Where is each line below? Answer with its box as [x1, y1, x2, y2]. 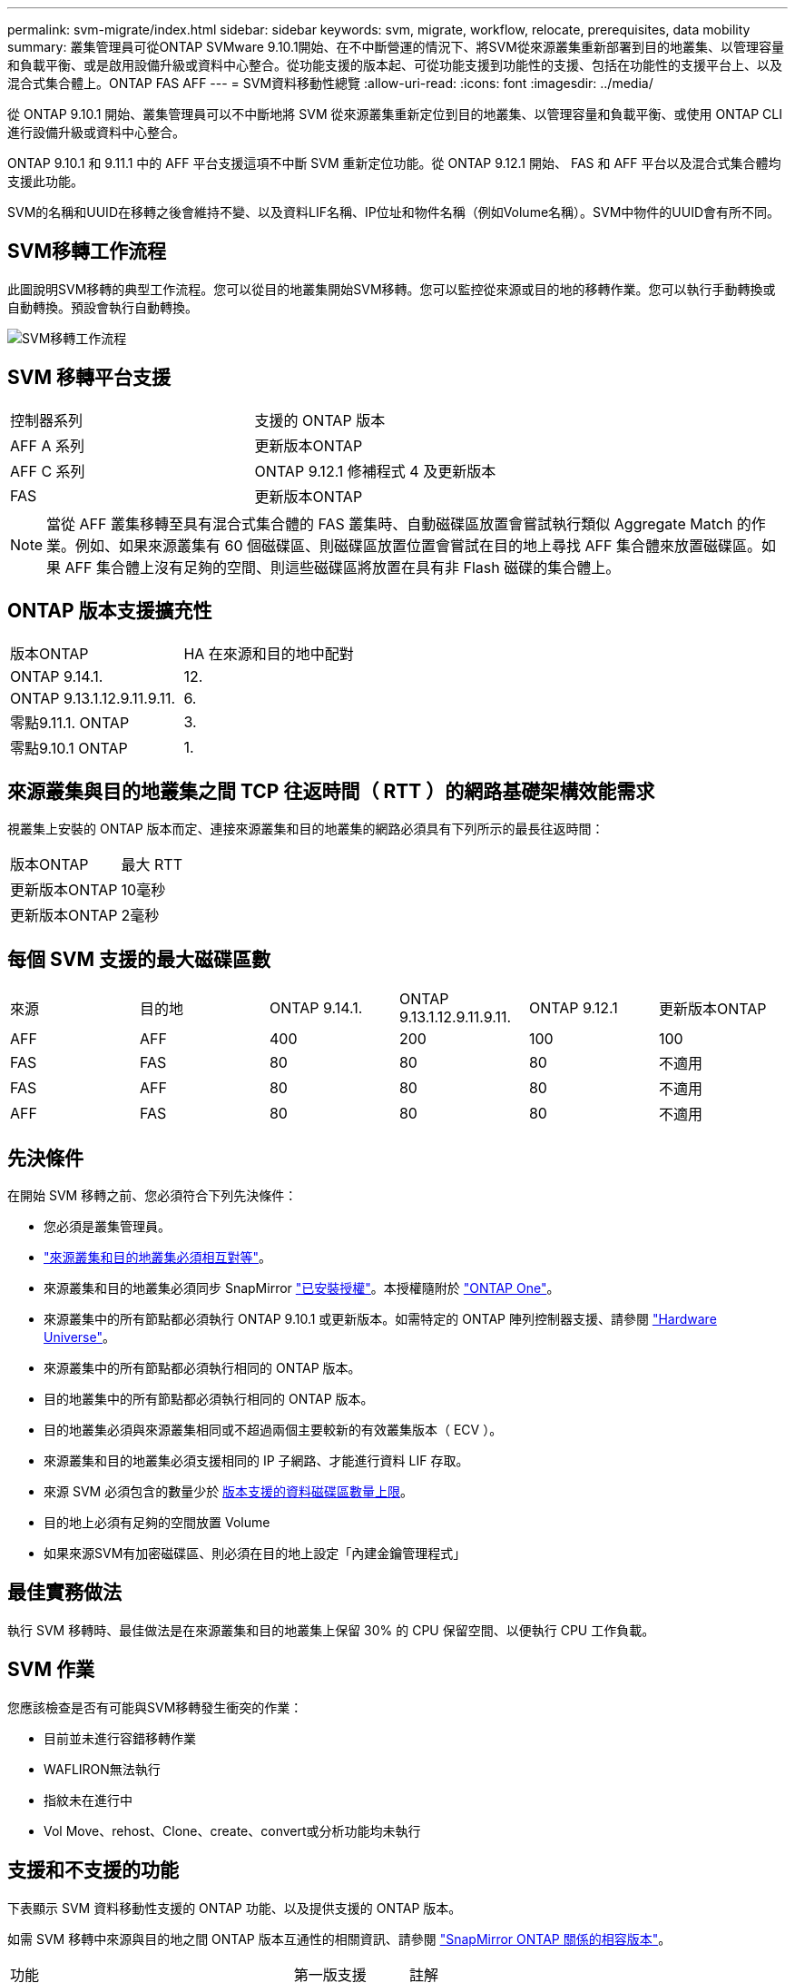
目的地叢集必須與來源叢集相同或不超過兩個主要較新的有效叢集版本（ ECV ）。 [44, 1422, 503, 1438]
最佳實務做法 [7, 1581, 122, 1604]
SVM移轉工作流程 [7, 240, 166, 263]
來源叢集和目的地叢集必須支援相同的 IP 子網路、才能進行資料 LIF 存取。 [44, 1453, 469, 1469]
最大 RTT [121, 855, 182, 874]
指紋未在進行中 [44, 1791, 132, 1808]
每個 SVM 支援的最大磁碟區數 [7, 947, 270, 971]
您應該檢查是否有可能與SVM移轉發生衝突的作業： [7, 1699, 303, 1715]
